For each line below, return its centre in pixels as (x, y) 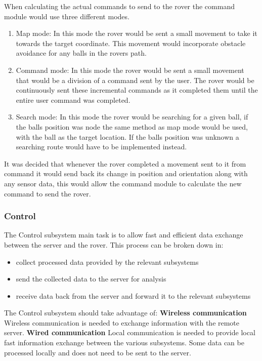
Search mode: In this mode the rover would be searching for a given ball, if (132, 117)
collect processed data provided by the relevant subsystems (107, 262)
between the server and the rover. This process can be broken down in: (114, 244)
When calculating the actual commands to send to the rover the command (119, 6)
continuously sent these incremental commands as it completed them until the (137, 90)
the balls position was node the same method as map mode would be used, (132, 126)
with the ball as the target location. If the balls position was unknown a (127, 136)
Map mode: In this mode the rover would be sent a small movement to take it (137, 33)
